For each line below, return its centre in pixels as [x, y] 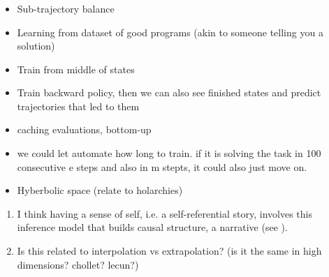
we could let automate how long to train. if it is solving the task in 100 [169, 153]
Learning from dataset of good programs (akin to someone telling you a [170, 32]
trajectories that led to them [78, 106]
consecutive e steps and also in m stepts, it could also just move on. [162, 166]
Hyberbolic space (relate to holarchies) [100, 190]
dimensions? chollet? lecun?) [78, 264]
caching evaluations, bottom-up [84, 129]
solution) [36, 46]
